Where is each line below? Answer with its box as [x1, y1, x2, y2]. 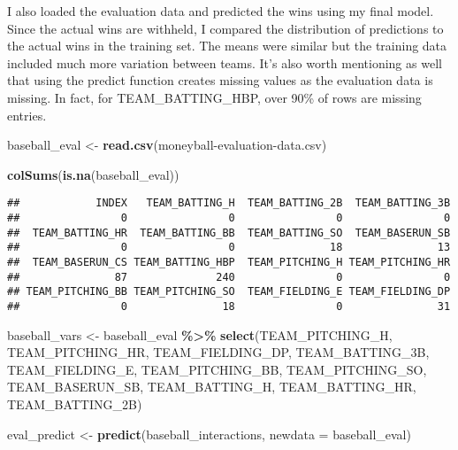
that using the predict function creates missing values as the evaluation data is [7, 71, 433, 89]
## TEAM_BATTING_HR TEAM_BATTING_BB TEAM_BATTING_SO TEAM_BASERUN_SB [7, 226, 451, 239]
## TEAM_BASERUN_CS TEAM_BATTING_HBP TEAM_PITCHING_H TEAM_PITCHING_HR [7, 255, 451, 268]
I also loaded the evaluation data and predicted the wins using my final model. [7, 2, 434, 19]
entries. [7, 105, 47, 124]
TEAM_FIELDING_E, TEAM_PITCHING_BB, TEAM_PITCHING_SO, [7, 360, 427, 378]
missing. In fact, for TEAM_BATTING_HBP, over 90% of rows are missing [7, 88, 422, 106]
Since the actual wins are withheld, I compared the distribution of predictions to [7, 19, 444, 37]
